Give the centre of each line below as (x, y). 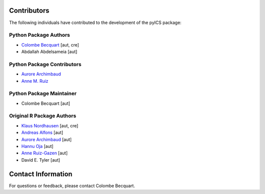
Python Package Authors (40, 35)
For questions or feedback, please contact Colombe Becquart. (72, 186)
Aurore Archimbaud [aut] (47, 139)
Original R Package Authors (43, 116)
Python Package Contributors (45, 64)
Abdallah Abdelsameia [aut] (49, 52)
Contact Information (41, 174)
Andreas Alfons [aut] (42, 133)
